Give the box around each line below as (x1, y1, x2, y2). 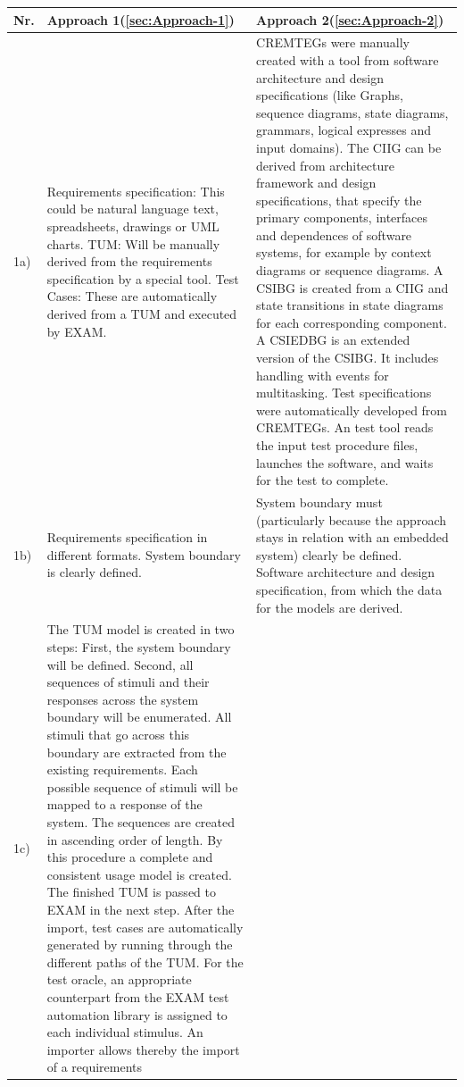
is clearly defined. (46, 563, 142, 581)
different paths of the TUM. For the (46, 952, 244, 971)
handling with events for (256, 365, 389, 384)
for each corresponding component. (256, 313, 447, 331)
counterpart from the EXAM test (46, 987, 229, 1006)
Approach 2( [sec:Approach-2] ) (256, 10, 444, 29)
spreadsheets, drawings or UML (46, 217, 220, 236)
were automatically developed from (256, 400, 448, 419)
